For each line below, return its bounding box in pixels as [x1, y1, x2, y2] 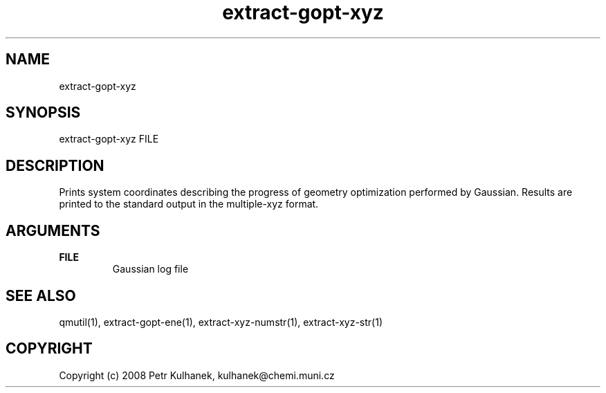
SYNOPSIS [6, 104, 81, 122]
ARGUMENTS [6, 221, 100, 239]
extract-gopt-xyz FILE [59, 133, 159, 145]
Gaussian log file [112, 263, 189, 275]
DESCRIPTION [6, 156, 104, 174]
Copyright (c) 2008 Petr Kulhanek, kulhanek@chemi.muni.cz [59, 369, 335, 381]
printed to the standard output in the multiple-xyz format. [59, 198, 319, 210]
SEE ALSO [6, 286, 76, 304]
